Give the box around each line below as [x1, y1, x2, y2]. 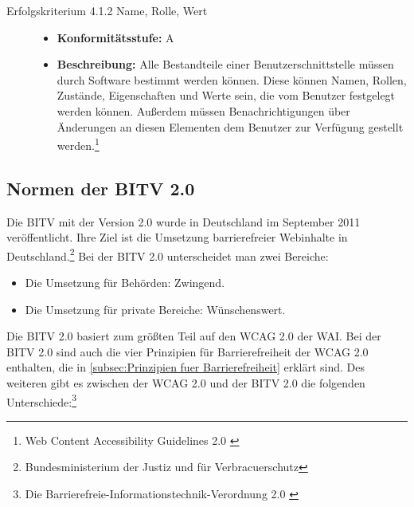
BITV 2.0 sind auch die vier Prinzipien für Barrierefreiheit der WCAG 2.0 [6, 343, 369, 360]
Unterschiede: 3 [6, 391, 77, 410]
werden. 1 [57, 135, 100, 153]
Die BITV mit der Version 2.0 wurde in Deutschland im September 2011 [6, 213, 361, 230]
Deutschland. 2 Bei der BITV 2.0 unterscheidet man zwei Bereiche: [6, 245, 329, 264]
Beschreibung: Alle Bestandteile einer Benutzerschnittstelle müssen [57, 56, 394, 73]
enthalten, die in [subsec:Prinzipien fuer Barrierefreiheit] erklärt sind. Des [6, 359, 365, 375]
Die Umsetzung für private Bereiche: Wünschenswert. [25, 301, 286, 317]
